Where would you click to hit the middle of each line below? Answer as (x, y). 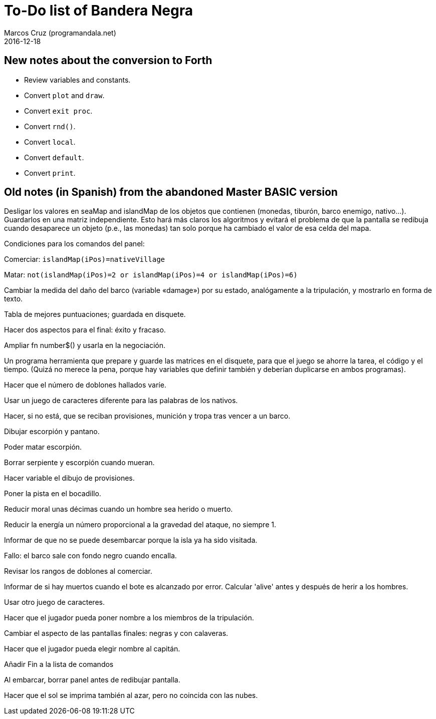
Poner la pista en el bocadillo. (53, 494)
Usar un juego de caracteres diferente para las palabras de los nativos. (121, 401)
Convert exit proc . (58, 111)
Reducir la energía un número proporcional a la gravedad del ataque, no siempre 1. (140, 525)
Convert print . (50, 173)
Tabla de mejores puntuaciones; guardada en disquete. (95, 314)
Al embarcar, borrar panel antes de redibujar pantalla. (92, 680)
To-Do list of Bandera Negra (98, 11)
